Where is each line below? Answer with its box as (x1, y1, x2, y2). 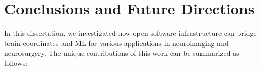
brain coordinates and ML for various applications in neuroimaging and (4, 37, 229, 48)
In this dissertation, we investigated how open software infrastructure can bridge (4, 28, 257, 38)
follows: (4, 57, 28, 68)
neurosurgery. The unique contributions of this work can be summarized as (4, 48, 239, 58)
